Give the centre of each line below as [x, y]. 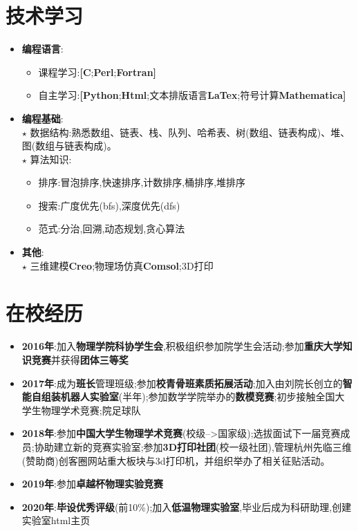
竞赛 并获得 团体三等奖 [80, 359]
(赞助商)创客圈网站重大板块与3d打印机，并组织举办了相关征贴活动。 [176, 460]
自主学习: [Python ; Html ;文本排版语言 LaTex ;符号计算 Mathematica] [192, 95]
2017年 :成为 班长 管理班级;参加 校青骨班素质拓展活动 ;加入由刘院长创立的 [182, 383]
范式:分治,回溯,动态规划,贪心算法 [112, 229]
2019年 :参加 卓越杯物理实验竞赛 [92, 484]
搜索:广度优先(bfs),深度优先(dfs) [109, 205]
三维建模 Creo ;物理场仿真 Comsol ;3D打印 [122, 265]
